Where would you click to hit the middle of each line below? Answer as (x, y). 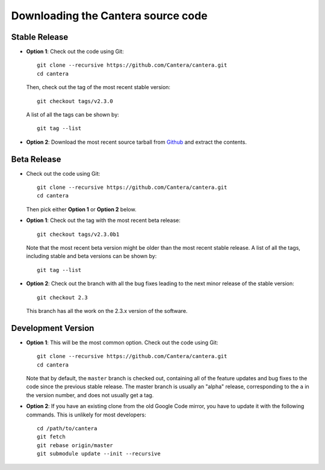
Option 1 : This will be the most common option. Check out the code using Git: (122, 342)
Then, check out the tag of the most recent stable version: (98, 87)
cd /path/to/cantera (67, 428)
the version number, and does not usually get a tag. (90, 395)
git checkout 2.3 (62, 297)
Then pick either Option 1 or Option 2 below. (81, 209)
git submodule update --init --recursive (99, 454)
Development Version (53, 328)
